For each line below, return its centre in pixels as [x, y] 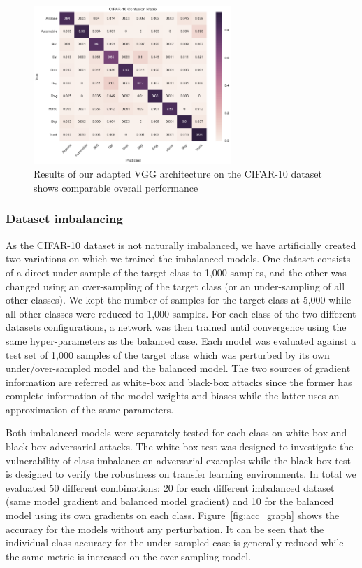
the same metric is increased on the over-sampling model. [129, 556]
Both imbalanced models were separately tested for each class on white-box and [176, 433]
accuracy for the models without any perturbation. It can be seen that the [165, 528]
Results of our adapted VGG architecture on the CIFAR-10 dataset [178, 174]
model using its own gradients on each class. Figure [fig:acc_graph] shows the [173, 515]
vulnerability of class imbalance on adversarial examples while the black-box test [178, 460]
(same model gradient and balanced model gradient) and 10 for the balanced [170, 501]
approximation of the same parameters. [90, 409]
